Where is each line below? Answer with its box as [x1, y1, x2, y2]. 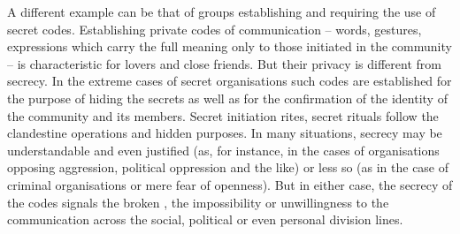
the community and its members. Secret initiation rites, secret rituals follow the [7, 106, 439, 125]
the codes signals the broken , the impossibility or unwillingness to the [7, 192, 389, 211]
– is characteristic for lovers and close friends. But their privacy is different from [7, 54, 441, 72]
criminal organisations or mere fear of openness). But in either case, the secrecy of [7, 175, 453, 193]
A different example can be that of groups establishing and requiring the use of [7, 3, 436, 20]
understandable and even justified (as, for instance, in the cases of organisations [7, 140, 440, 159]
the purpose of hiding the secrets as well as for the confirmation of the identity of [7, 88, 448, 107]
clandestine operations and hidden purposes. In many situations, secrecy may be [7, 124, 442, 142]
